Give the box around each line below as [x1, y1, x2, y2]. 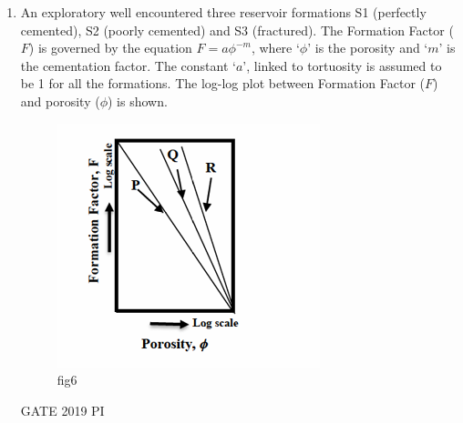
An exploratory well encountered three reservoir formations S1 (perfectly [20, 3, 427, 21]
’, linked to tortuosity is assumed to [242, 55, 442, 75]
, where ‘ [251, 38, 300, 57]
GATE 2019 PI [20, 400, 105, 419]
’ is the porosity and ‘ [307, 38, 428, 57]
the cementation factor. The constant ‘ [20, 55, 236, 75]
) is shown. [108, 91, 168, 110]
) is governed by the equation [28, 38, 192, 57]
